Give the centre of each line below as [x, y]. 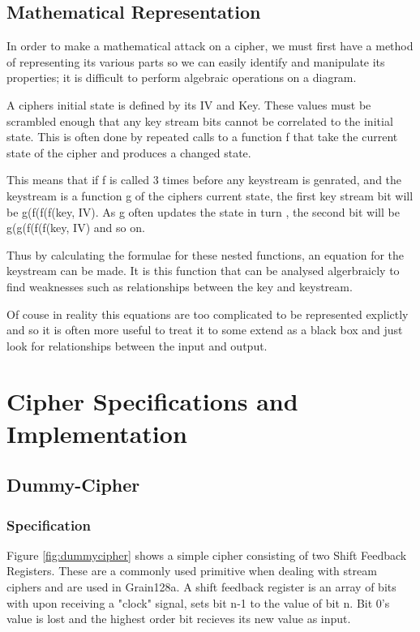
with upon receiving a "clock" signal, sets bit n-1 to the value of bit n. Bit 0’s [198, 602]
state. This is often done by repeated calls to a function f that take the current [202, 137]
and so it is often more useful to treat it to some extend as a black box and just [205, 330]
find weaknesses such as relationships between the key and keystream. [180, 286]
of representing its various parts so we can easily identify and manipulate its [196, 61]
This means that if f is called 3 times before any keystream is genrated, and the [204, 180]
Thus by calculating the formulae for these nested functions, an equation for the [206, 254]
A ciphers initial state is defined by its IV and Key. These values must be [189, 104]
